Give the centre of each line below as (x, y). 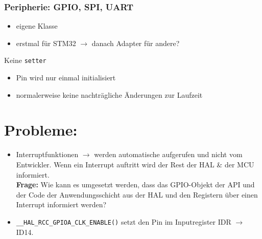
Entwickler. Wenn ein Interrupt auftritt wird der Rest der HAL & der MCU (135, 164)
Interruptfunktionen (47, 154)
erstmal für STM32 (46, 43)
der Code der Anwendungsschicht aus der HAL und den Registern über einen (137, 194)
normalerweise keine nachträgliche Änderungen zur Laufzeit (109, 94)
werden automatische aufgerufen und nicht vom (168, 154)
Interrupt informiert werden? (61, 204)
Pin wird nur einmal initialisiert (66, 78)
